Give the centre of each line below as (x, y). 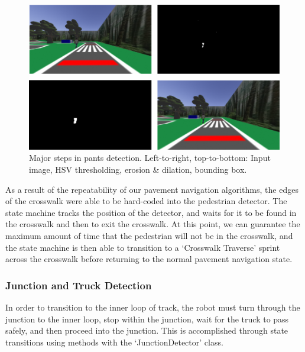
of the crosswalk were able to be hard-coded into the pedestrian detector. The (146, 201)
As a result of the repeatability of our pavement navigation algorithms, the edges (152, 189)
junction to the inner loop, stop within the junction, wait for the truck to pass (147, 319)
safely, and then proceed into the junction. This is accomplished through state (147, 330)
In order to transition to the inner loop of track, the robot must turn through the (153, 307)
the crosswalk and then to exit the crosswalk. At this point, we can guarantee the (153, 224)
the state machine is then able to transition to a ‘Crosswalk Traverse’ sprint (143, 247)
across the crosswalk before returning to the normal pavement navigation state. (149, 259)
